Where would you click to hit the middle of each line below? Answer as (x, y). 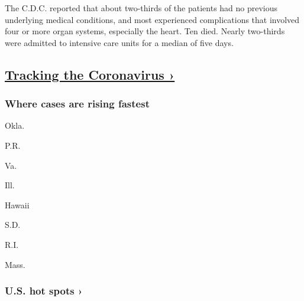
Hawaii (17, 205)
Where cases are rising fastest (77, 104)
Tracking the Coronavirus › (90, 74)
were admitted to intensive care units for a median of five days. (119, 42)
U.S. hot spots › (44, 291)
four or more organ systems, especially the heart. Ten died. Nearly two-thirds (145, 31)
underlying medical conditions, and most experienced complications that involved (152, 19)
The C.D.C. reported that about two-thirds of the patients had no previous (141, 8)
